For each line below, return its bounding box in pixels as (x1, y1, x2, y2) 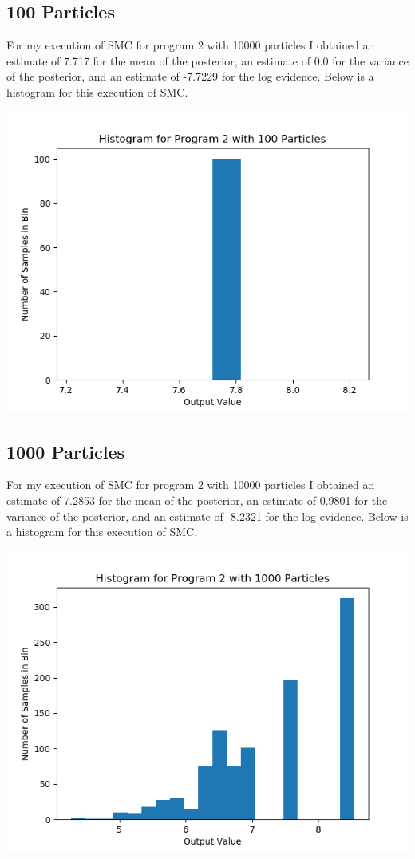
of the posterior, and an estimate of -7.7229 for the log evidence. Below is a (6, 68, 374, 85)
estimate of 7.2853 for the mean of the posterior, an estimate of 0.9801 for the (6, 491, 388, 508)
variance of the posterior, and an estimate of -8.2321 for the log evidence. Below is (6, 507, 409, 524)
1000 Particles (6, 439, 125, 463)
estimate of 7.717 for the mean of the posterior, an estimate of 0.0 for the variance (6, 52, 409, 69)
